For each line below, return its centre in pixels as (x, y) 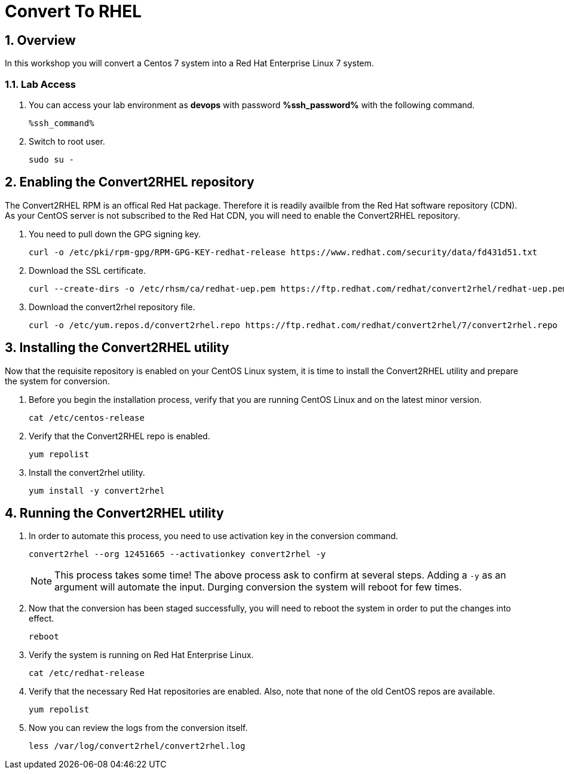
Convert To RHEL (73, 11)
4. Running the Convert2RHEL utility (114, 513)
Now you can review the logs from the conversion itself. (138, 728)
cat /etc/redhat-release (87, 673)
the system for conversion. (57, 381)
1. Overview (40, 40)
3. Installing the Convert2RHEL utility (117, 348)
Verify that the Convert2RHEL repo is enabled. (119, 436)
